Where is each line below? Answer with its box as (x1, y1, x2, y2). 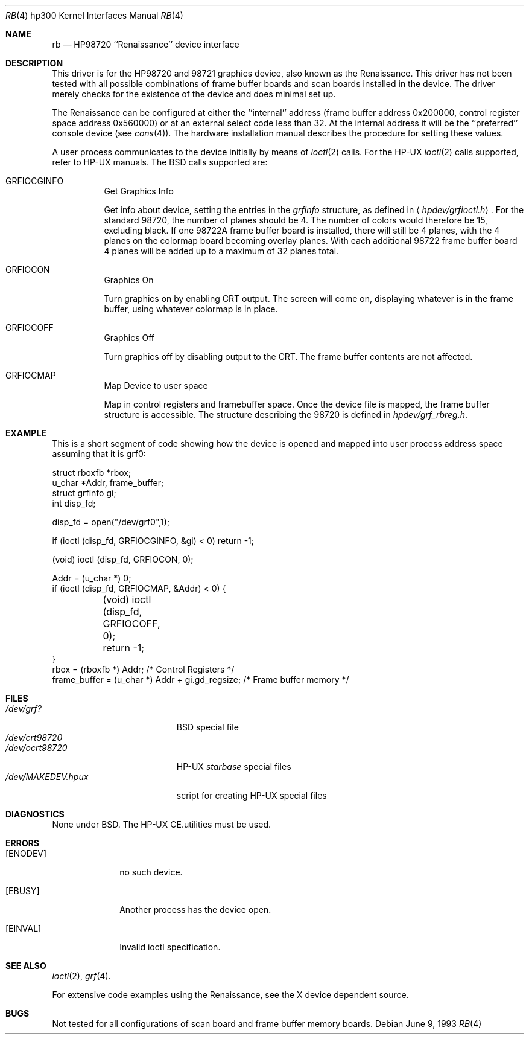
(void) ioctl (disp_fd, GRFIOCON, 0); (52, 554, 194, 564)
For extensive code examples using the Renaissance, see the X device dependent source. (52, 989, 409, 1000)
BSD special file (176, 722, 239, 732)
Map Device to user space (104, 380, 208, 391)
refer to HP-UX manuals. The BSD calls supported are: (52, 157, 268, 167)
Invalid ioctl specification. (119, 942, 221, 952)
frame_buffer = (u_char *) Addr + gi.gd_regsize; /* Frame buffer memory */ (52, 674, 349, 685)
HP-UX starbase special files (176, 761, 291, 772)
